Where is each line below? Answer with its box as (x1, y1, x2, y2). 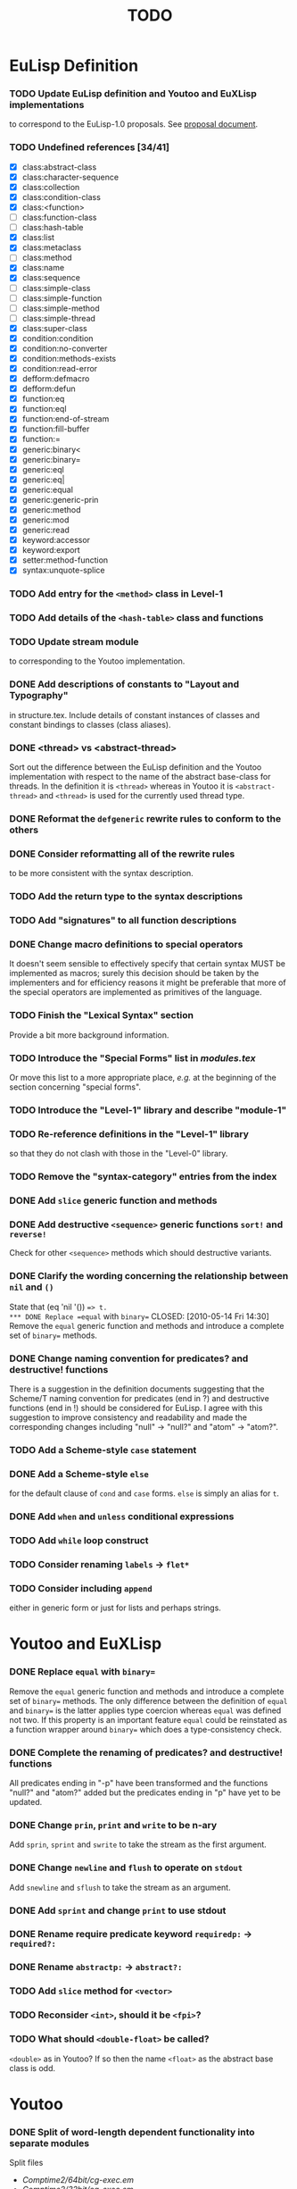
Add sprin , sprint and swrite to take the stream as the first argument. (9, 1839, 268, 1850)
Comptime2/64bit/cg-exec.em (21, 2175, 135, 2185)
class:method (21, 252, 73, 263)
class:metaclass (21, 242, 82, 253)
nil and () (9, 1281, 54, 1293)
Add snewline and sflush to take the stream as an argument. (9, 1882, 231, 1892)
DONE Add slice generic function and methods (9, 1194, 218, 1207)
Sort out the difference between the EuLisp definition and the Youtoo (9, 762, 262, 773)
